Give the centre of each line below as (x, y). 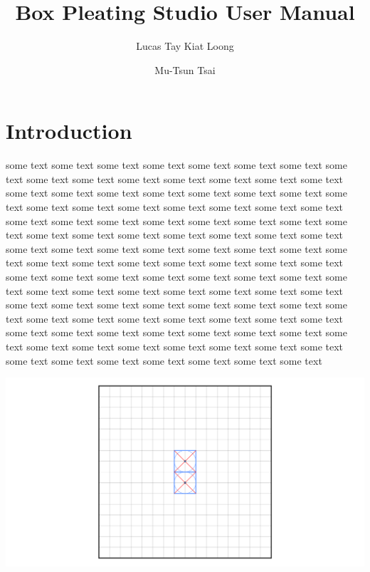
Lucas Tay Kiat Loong (185, 46)
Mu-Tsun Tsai (185, 69)
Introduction (69, 131)
